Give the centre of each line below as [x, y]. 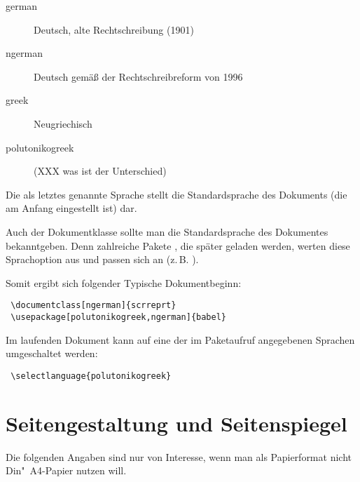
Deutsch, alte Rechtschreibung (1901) [114, 29]
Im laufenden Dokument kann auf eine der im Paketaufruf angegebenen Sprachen [180, 339]
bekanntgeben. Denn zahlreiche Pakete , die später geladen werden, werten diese [178, 245]
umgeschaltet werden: [52, 353]
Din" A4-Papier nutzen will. [66, 470]
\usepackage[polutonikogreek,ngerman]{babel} [118, 317]
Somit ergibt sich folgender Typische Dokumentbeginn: [124, 282]
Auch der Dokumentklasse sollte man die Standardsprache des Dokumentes [167, 231]
